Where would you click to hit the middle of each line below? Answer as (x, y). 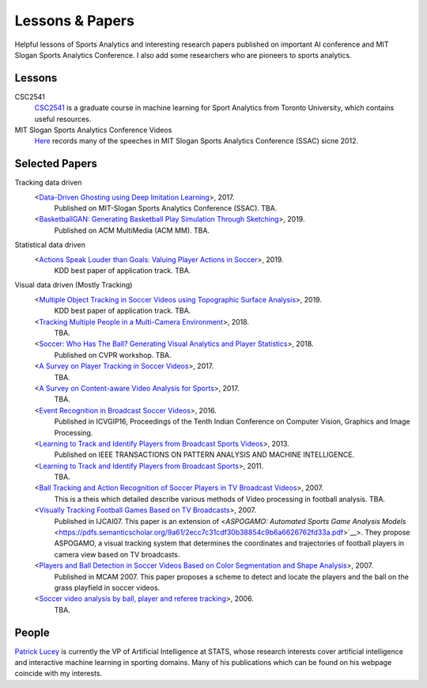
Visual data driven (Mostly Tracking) (74, 285)
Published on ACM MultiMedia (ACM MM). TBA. (132, 230)
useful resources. (63, 119)
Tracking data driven (48, 183)
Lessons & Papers (74, 21)
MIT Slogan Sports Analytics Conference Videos (93, 130)
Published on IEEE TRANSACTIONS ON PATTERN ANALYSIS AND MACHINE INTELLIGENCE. (204, 454)
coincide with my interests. (59, 674)
